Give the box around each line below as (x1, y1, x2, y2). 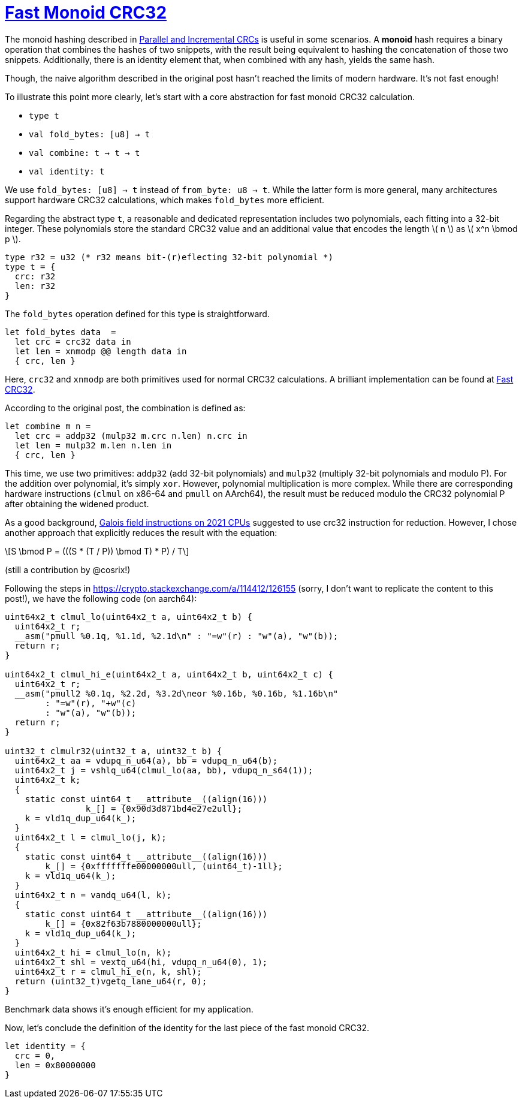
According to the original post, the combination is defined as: (5, 402, 246, 413)
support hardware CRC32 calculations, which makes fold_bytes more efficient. (5, 194, 325, 205)
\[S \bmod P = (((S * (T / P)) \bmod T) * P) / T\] (5, 546, 189, 556)
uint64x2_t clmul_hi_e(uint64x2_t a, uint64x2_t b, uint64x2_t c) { (5, 669, 333, 679)
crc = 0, (14, 1050, 56, 1060)
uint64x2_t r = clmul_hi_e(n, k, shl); (14, 966, 202, 977)
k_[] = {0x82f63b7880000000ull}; (45, 918, 202, 929)
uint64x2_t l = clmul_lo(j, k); (14, 832, 167, 842)
